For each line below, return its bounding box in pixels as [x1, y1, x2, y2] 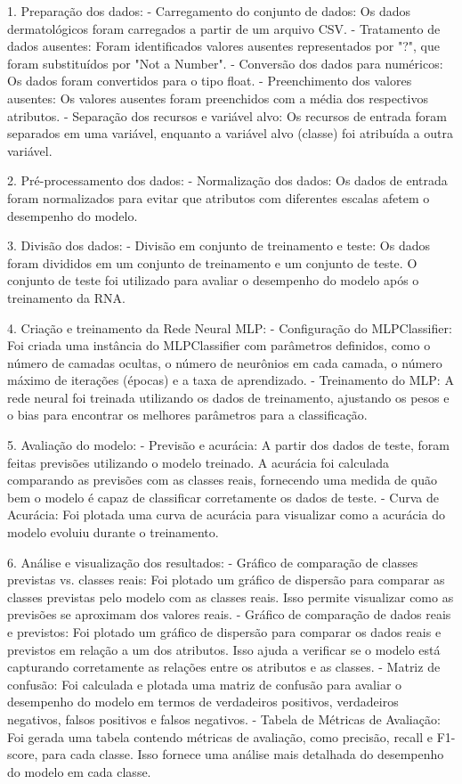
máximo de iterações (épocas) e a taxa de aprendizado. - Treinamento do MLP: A [7, 371, 454, 389]
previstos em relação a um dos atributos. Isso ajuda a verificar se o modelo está [7, 640, 441, 658]
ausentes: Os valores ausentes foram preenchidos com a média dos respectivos [7, 88, 428, 107]
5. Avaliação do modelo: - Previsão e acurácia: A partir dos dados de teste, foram [7, 436, 450, 454]
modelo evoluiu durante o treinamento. [7, 523, 219, 542]
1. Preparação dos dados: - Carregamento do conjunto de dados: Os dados [7, 2, 411, 20]
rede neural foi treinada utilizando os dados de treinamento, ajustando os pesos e [7, 388, 450, 406]
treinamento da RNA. [7, 288, 126, 306]
